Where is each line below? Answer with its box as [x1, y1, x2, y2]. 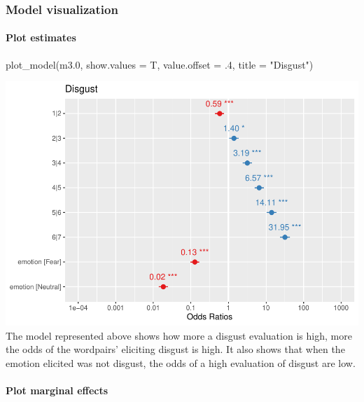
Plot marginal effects [6, 383, 108, 398]
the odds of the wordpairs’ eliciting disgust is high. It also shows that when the [6, 342, 345, 356]
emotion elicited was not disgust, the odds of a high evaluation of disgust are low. [6, 355, 356, 370]
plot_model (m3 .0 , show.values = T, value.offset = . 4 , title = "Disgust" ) [6, 57, 314, 71]
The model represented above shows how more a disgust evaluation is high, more [6, 328, 352, 342]
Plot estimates [6, 30, 76, 45]
